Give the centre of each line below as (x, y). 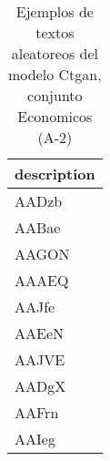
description (55, 174)
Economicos (55, 116)
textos (55, 32)
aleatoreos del (55, 53)
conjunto (55, 95)
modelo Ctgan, (55, 74)
